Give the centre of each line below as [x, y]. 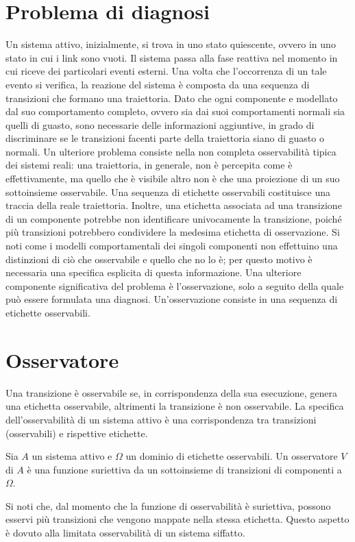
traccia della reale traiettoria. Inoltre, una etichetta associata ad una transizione [174, 205]
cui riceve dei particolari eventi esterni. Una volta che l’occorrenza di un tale [166, 71]
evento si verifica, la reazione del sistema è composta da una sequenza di [158, 84]
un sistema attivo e [72, 456]
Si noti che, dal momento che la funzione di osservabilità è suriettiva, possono [168, 505]
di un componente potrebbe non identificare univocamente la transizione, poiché [174, 218]
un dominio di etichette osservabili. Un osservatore [232, 456]
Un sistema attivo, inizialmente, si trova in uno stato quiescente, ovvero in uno [171, 44]
